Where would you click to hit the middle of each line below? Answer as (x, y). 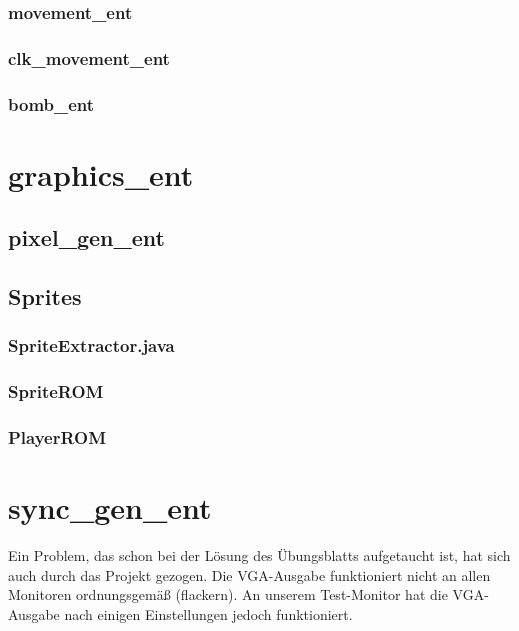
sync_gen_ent (110, 507)
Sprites (45, 296)
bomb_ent (51, 103)
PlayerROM (57, 437)
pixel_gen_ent (86, 237)
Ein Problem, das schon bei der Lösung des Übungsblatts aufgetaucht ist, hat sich (259, 555)
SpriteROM (56, 391)
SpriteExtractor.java (91, 345)
